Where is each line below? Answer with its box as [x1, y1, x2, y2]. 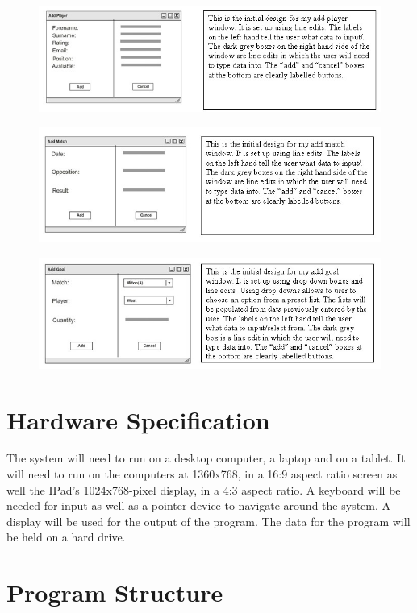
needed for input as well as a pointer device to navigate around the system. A [6, 497, 391, 514]
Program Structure [6, 576, 223, 609]
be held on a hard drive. [6, 528, 126, 545]
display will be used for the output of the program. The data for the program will [6, 512, 411, 529]
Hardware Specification [6, 403, 270, 436]
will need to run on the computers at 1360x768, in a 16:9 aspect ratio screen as [6, 466, 398, 483]
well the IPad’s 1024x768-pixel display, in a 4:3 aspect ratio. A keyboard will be [6, 481, 401, 498]
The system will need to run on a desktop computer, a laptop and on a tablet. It [6, 449, 406, 466]
